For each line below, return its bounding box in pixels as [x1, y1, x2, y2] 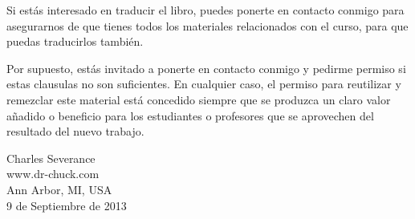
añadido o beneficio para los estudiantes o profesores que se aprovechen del [6, 107, 374, 124]
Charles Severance [6, 149, 96, 166]
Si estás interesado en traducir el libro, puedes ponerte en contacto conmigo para [6, 2, 405, 18]
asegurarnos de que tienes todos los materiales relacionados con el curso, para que [6, 17, 409, 34]
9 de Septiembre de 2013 [6, 197, 127, 213]
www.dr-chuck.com [6, 165, 100, 182]
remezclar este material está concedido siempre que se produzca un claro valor [6, 91, 391, 107]
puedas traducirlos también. [6, 33, 144, 50]
